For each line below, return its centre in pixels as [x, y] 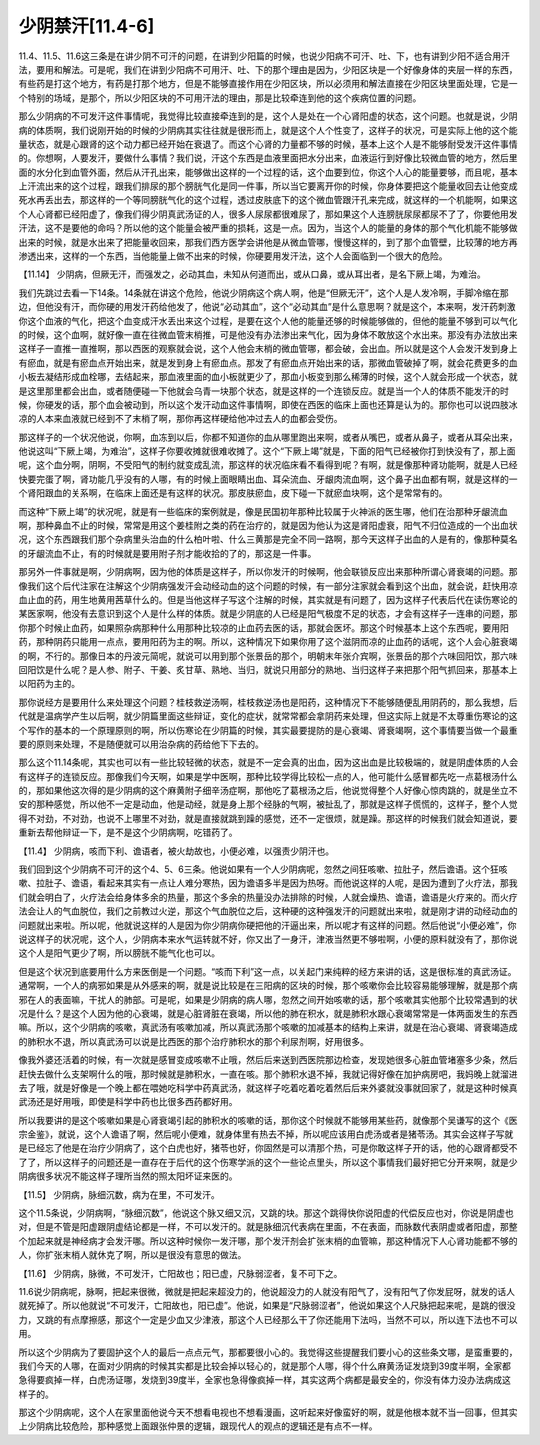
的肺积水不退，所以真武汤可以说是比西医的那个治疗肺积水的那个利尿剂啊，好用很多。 [193, 1041]
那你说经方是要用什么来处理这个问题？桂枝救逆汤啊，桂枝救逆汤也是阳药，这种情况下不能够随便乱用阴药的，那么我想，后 [268, 702]
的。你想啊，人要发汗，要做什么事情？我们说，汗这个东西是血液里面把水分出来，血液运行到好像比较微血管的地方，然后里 [268, 158]
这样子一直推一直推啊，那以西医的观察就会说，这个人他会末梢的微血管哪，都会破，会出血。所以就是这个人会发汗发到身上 [268, 349]
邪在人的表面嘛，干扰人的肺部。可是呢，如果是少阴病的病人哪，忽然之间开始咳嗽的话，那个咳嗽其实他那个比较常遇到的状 [268, 999]
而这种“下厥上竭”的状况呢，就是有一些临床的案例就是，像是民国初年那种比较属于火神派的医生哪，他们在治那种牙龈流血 [263, 511]
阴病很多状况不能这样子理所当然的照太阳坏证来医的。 [128, 1176]
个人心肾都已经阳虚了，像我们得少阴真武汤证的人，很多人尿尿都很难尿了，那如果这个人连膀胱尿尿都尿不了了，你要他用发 [268, 214]
